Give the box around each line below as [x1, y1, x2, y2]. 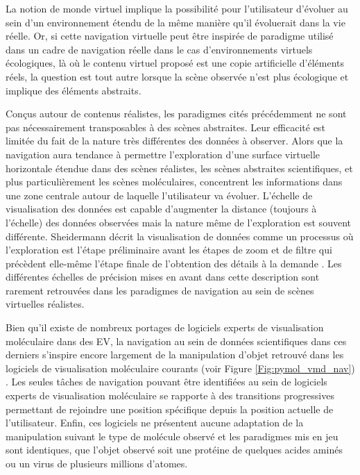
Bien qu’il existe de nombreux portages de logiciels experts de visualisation [6, 320, 324, 335]
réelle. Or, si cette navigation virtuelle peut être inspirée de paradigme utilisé [6, 28, 334, 43]
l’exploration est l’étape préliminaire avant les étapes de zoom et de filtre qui [6, 242, 332, 257]
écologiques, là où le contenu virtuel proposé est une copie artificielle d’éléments [6, 56, 345, 70]
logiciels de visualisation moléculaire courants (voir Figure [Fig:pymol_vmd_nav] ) [6, 360, 355, 375]
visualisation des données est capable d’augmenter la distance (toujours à [6, 201, 317, 216]
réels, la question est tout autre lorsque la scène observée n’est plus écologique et [6, 69, 349, 83]
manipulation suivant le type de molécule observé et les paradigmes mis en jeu [6, 428, 338, 443]
